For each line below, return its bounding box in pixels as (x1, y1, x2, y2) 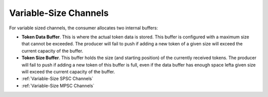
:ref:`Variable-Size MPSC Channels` (21, 83, 95, 89)
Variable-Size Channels (9, 7, 109, 18)
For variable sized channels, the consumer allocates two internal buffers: (9, 25, 158, 31)
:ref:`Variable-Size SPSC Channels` (21, 76, 94, 82)
